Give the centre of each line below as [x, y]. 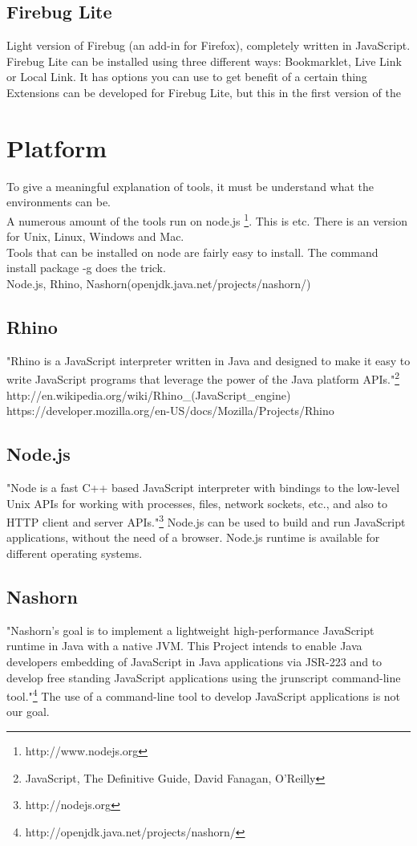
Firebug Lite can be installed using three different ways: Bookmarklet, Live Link [204, 61]
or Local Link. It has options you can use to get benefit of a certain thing [187, 77]
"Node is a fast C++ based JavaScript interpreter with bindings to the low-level [203, 487]
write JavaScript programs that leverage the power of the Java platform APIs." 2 [203, 378]
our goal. [28, 712]
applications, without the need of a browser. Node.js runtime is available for [193, 537]
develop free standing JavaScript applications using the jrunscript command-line [204, 677]
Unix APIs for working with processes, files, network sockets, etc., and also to [197, 503]
